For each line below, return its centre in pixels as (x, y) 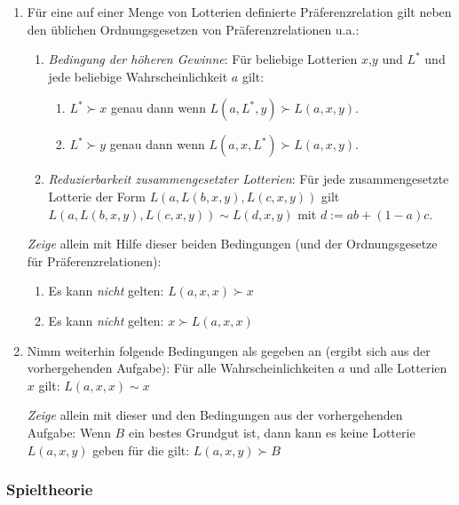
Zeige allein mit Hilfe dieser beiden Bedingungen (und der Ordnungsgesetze (232, 244)
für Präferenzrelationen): (94, 260)
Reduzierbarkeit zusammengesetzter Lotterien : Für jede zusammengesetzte (249, 179)
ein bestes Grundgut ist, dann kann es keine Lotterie (272, 432)
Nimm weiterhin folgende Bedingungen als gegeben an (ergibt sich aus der (229, 350)
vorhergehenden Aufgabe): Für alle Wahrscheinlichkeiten (181, 368)
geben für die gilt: (141, 450)
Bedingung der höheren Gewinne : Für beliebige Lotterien (203, 59)
